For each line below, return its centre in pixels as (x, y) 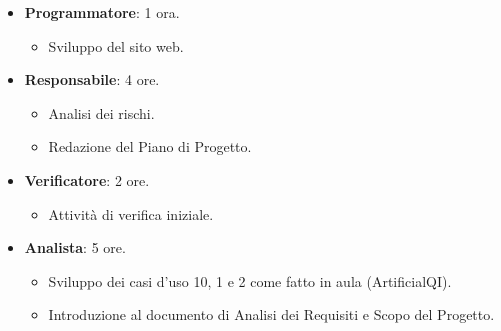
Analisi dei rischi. (101, 112)
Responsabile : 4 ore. (92, 79)
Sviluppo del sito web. (116, 45)
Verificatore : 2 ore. (87, 179)
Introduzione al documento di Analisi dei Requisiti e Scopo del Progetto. (271, 314)
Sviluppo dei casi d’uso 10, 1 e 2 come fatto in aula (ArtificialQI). (250, 280)
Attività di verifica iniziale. (131, 213)
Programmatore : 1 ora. (102, 12)
